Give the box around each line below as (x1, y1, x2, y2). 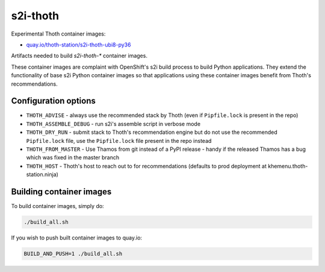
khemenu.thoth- (268, 162, 308, 169)
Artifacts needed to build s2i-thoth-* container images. (11, 52, 147, 60)
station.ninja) (26, 171, 58, 178)
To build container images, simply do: (11, 203, 105, 210)
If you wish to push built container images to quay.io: (11, 234, 143, 241)
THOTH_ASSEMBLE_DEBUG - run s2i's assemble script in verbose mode (26, 120, 201, 127)
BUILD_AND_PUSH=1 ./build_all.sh (23, 250, 123, 257)
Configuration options (11, 96, 96, 106)
